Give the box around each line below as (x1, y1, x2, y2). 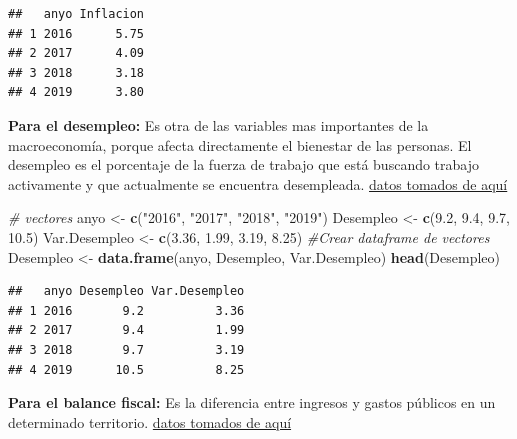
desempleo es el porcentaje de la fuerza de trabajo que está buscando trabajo (8, 154, 480, 175)
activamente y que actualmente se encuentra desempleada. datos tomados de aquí (8, 173, 508, 194)
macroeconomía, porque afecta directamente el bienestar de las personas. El (8, 134, 472, 155)
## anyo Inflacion (8, 7, 145, 21)
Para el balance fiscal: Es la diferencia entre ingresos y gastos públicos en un (8, 392, 496, 413)
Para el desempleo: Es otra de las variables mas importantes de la (8, 114, 429, 135)
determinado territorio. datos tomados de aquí (8, 411, 292, 432)
